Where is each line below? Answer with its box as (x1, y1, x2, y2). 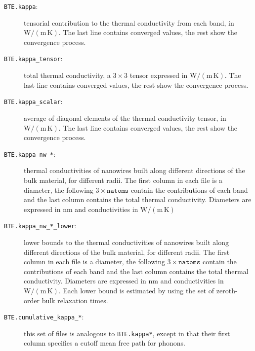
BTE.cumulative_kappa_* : (4, 312, 84, 322)
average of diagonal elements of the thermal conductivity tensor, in (24, 112, 226, 123)
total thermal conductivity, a (24, 70, 111, 80)
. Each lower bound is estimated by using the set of (58, 285, 214, 295)
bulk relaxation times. (42, 295, 108, 305)
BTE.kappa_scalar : (4, 96, 63, 106)
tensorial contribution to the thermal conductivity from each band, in (24, 17, 234, 28)
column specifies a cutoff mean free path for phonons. (24, 338, 185, 348)
